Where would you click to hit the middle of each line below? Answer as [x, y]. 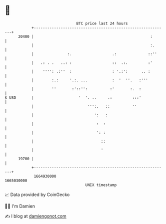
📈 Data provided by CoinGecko [37, 195]
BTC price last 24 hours [102, 23]
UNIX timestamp [101, 185]
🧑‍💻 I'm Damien [20, 206]
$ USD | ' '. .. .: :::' [73, 98]
